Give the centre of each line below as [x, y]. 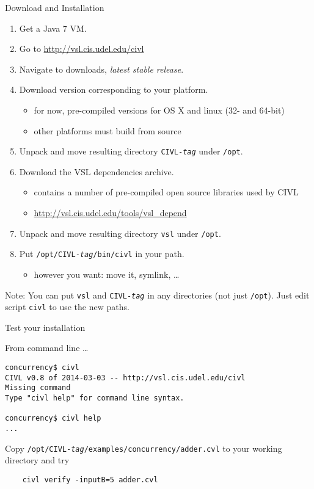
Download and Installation [55, 7]
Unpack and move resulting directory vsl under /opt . [120, 233]
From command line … [47, 348]
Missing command [38, 388]
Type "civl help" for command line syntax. [95, 398]
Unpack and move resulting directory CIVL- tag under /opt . [131, 151]
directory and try [37, 460]
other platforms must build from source [108, 130]
